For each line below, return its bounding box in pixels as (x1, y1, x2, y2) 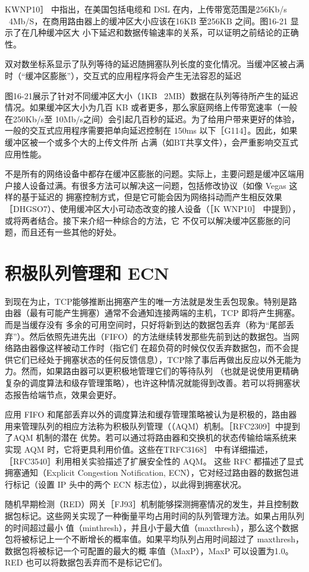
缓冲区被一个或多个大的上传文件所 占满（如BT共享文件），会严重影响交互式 (5, 135, 298, 148)
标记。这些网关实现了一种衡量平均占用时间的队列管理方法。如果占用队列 (21, 509, 304, 522)
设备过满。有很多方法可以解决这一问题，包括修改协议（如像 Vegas (29, 179, 286, 191)
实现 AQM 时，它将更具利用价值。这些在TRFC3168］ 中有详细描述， (5, 443, 273, 455)
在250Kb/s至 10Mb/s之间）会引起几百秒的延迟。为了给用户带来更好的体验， (5, 112, 299, 125)
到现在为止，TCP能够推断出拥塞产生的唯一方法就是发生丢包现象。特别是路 (5, 295, 297, 307)
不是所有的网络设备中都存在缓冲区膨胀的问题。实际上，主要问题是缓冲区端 (5, 168, 296, 180)
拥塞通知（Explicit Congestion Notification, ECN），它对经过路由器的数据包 (5, 466, 291, 479)
